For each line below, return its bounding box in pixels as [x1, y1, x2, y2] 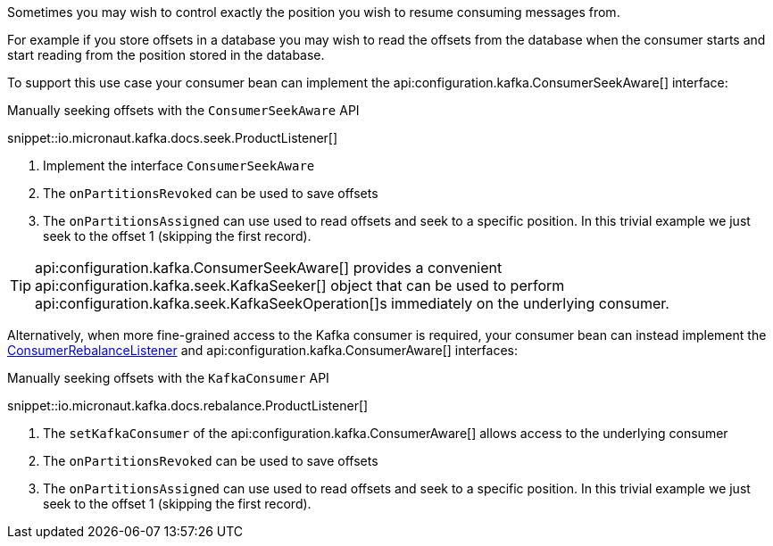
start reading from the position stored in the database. [7, 47, 325, 62]
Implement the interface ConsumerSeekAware [43, 158, 315, 173]
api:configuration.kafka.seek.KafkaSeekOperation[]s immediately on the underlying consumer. [35, 294, 669, 312]
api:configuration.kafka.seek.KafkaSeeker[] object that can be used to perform [35, 277, 565, 294]
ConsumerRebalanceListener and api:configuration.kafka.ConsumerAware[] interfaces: [7, 343, 518, 358]
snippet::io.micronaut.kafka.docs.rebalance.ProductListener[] [7, 398, 369, 413]
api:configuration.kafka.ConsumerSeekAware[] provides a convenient [35, 259, 503, 277]
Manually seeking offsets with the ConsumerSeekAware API [7, 103, 360, 118]
